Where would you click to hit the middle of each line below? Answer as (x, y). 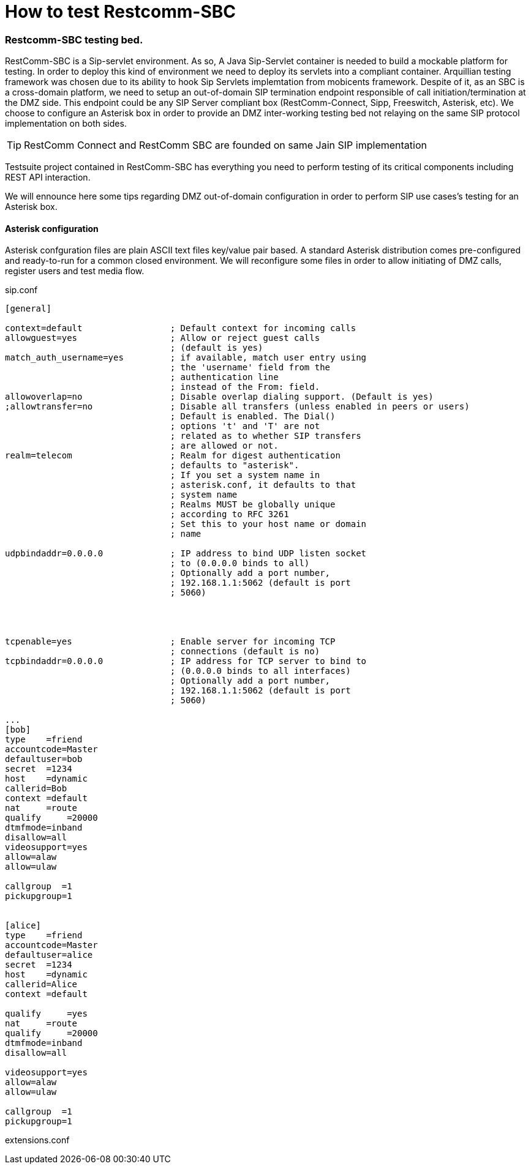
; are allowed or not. (224, 446)
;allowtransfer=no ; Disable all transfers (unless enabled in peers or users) (237, 407)
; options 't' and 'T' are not (245, 426)
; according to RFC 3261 (229, 514)
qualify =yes (46, 1014)
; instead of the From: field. (245, 387)
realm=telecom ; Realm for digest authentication (173, 456)
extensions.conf (37, 1140)
